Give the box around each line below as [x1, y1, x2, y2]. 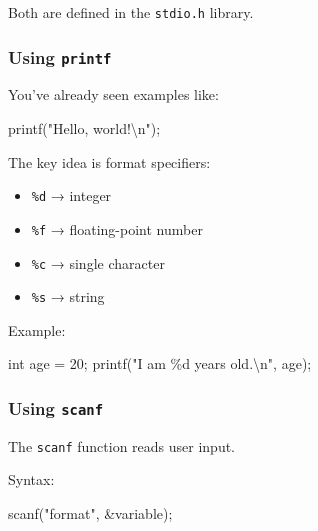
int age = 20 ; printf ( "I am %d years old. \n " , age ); [8, 353, 312, 374]
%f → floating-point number [31, 218, 203, 239]
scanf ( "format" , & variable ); [8, 503, 173, 524]
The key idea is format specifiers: [8, 151, 211, 172]
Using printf [8, 44, 112, 69]
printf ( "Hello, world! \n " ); [8, 118, 161, 139]
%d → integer [31, 185, 112, 206]
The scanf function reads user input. [8, 435, 236, 456]
